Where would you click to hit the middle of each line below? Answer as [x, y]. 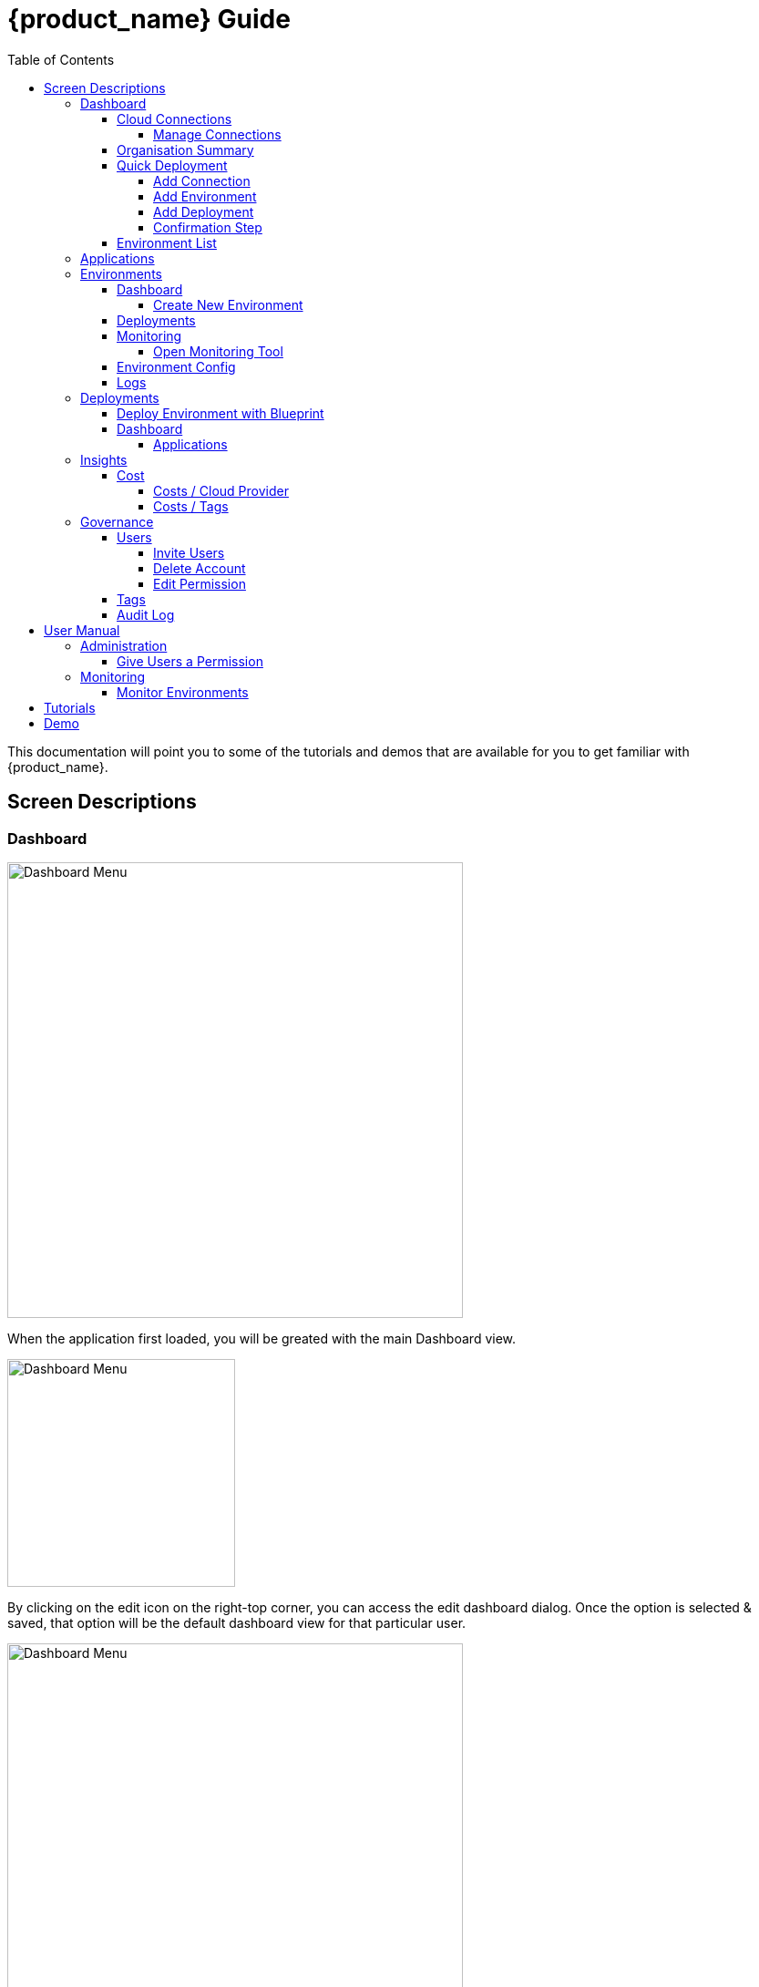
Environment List [167, 242]
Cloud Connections [174, 118]
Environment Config [176, 366]
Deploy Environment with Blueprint [221, 413]
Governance [117, 521]
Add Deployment [204, 211]
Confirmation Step [208, 227]
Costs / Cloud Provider [221, 490]
